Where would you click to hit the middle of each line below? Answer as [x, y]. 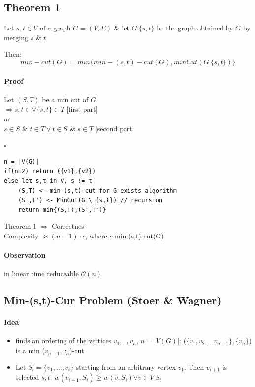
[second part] [115, 128]
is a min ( [30, 350]
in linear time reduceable [41, 274]
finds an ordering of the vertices [64, 341]
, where [96, 235]
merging [16, 37]
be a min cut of [65, 99]
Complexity [21, 235]
